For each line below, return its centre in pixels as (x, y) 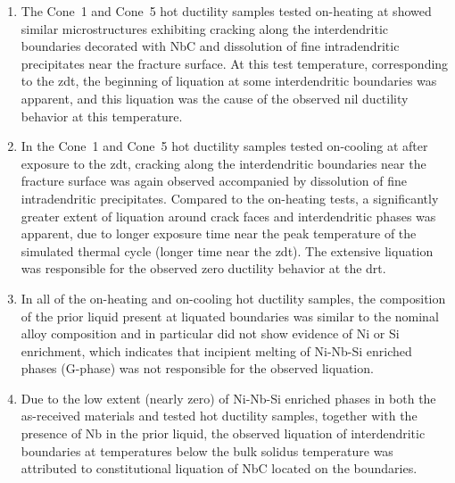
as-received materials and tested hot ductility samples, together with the (219, 416)
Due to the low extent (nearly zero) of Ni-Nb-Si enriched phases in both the (228, 398)
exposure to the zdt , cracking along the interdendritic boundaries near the (223, 163)
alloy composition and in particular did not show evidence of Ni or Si (210, 333)
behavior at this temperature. (102, 116)
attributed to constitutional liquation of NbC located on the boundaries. (219, 468)
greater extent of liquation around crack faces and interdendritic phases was (228, 216)
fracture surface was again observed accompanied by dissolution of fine (214, 181)
